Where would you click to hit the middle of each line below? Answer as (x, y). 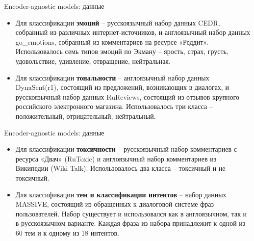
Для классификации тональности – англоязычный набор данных (112, 77)
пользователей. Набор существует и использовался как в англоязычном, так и (131, 213)
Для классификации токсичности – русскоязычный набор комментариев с (126, 149)
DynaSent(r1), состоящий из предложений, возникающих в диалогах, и (122, 87)
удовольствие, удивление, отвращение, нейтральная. (93, 61)
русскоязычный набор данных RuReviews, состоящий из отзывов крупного (127, 96)
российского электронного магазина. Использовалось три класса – (114, 106)
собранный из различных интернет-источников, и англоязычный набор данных (133, 32)
